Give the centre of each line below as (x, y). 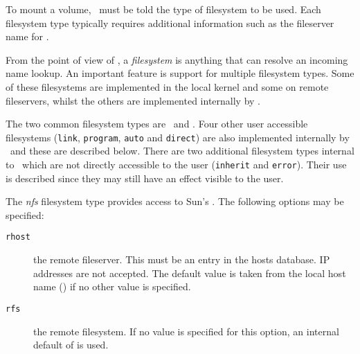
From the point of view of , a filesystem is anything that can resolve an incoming (177, 59)
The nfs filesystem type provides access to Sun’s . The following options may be (175, 201)
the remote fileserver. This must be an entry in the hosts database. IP (182, 259)
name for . (27, 36)
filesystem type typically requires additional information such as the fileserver (170, 23)
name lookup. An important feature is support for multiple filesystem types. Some (180, 73)
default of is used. (71, 345)
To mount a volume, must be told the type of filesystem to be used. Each (163, 9)
